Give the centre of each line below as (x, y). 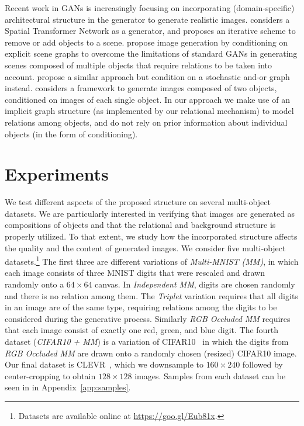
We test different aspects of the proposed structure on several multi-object (138, 202)
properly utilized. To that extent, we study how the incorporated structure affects (151, 236)
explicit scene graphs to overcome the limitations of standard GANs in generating (151, 53)
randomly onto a (34, 284)
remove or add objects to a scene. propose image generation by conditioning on (146, 42)
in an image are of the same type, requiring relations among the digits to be (141, 307)
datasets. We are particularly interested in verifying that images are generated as (150, 213)
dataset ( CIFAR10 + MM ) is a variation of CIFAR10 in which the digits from (147, 342)
